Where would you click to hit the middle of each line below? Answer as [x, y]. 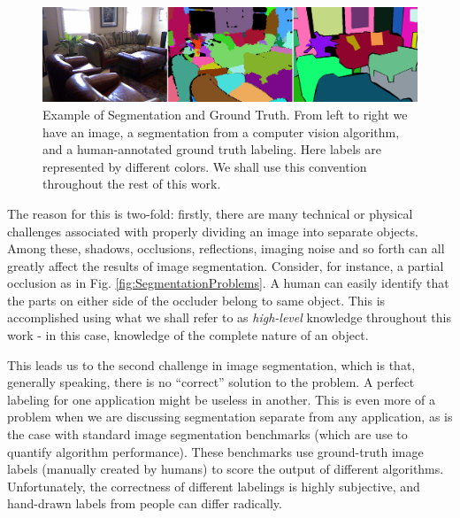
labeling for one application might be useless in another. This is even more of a [221, 399]
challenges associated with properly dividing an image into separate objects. [213, 231]
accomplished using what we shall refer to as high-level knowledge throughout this [229, 317]
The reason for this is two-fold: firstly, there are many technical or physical [210, 213]
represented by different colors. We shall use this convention [205, 166]
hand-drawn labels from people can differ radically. [145, 503]
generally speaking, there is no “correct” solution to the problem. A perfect [211, 382]
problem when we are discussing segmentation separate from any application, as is [230, 417]
